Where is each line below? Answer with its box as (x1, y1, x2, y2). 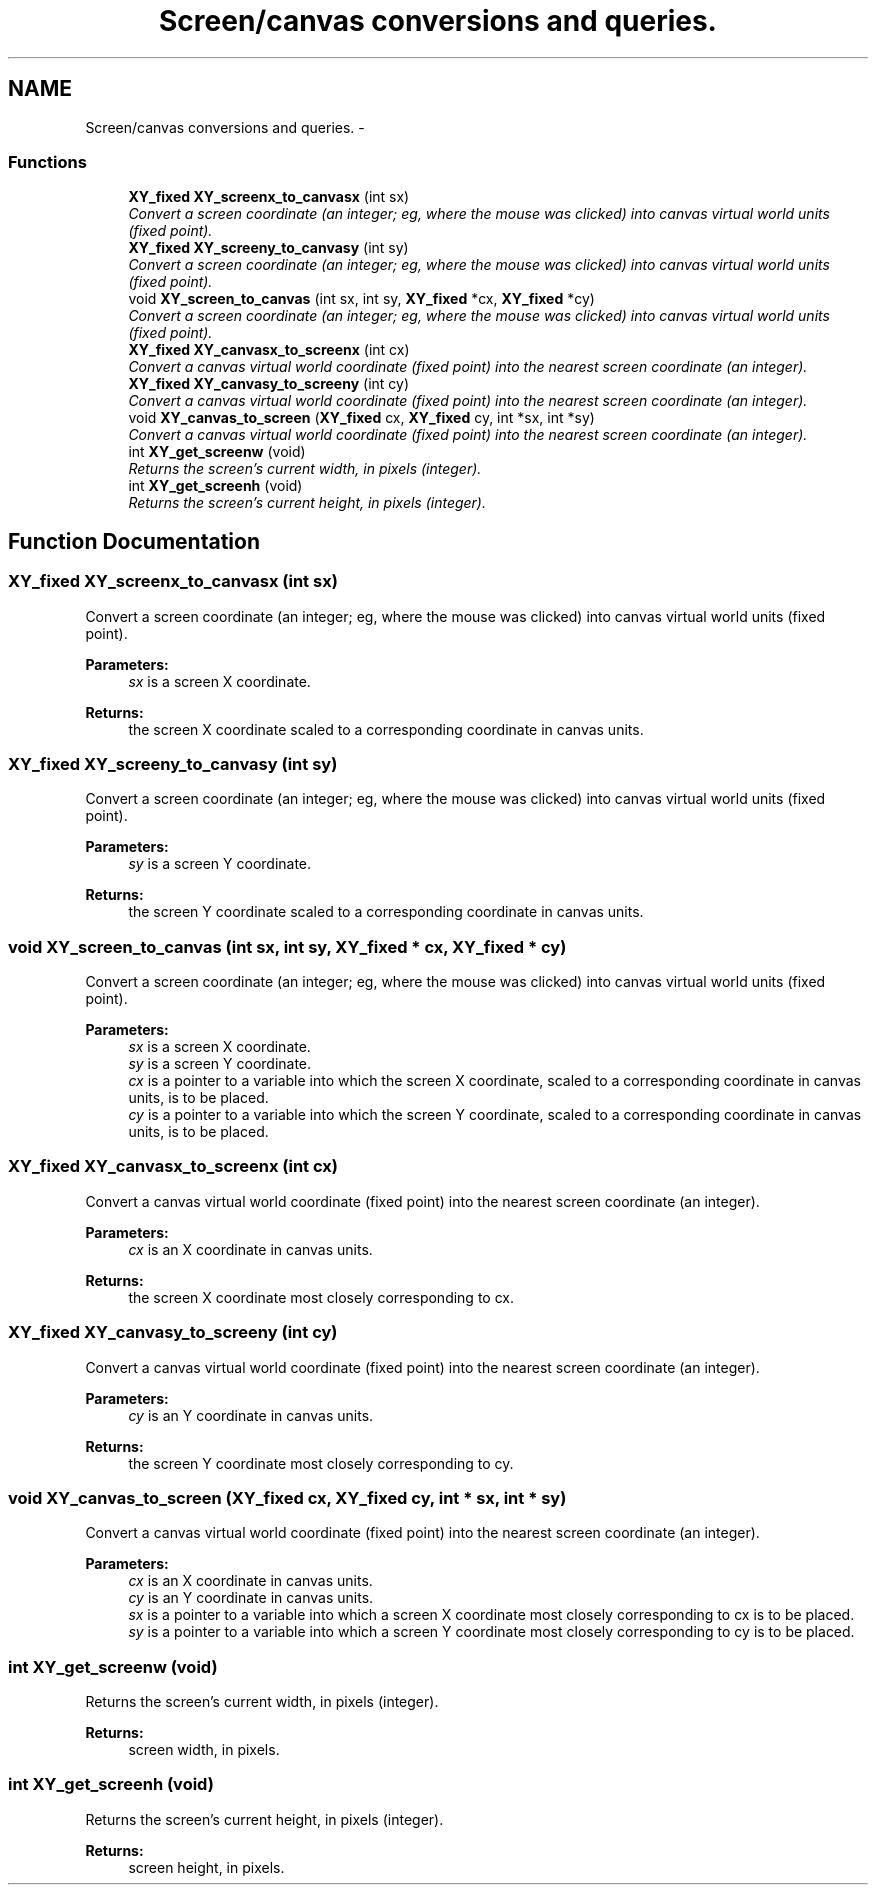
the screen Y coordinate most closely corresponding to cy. (128, 1454, 514, 1472)
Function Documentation (8, 528, 260, 554)
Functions (8, 151, 87, 172)
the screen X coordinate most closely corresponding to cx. (128, 1288, 515, 1306)
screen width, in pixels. (128, 1741, 280, 1759)
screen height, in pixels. (128, 1858, 285, 1876)
